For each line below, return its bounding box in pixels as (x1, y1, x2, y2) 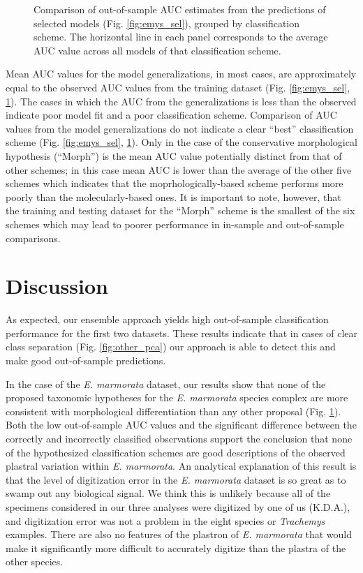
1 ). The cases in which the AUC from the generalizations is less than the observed (6, 94, 357, 108)
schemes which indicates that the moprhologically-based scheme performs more (6, 176, 343, 191)
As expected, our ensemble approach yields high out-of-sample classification (6, 312, 329, 327)
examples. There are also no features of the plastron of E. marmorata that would (6, 527, 353, 542)
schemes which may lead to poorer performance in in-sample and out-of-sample (6, 216, 344, 231)
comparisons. (6, 230, 61, 245)
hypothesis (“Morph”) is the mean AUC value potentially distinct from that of (6, 148, 342, 163)
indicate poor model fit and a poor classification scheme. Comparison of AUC (6, 107, 337, 122)
